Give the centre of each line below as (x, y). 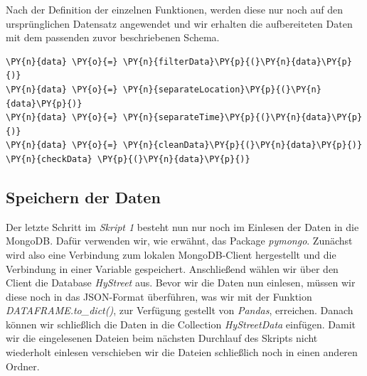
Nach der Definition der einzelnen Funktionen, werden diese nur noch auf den (174, 9)
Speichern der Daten (83, 197)
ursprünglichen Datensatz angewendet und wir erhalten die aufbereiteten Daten (179, 23)
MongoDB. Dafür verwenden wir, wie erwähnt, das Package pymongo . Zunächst (179, 241)
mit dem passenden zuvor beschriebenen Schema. (113, 37)
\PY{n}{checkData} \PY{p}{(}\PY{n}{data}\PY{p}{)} (128, 159)
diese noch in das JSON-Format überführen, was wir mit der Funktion (159, 296)
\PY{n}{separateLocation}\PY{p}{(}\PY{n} (222, 89)
